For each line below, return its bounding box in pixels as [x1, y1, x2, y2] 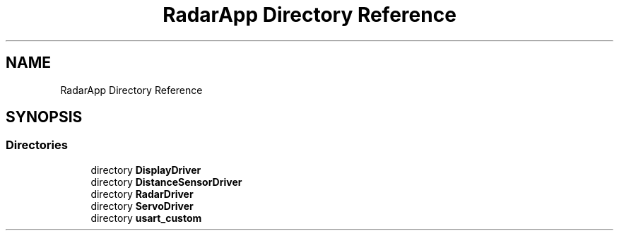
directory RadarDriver [90, 187, 194, 200]
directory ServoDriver [90, 199, 194, 212]
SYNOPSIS [6, 108, 83, 126]
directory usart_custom [90, 211, 202, 224]
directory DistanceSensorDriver [90, 175, 242, 188]
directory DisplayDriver [90, 163, 201, 176]
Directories [6, 138, 68, 153]
